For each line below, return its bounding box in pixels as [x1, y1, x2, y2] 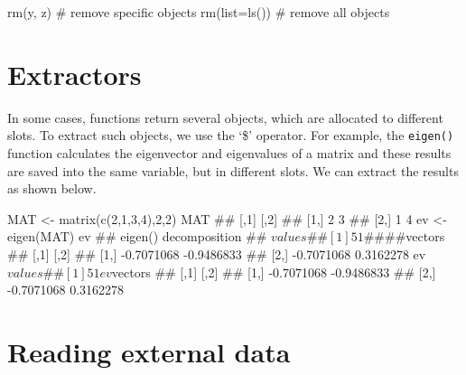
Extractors [7, 55, 142, 92]
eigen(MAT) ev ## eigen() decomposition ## [7, 227, 267, 246]
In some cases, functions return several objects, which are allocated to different [7, 108, 443, 127]
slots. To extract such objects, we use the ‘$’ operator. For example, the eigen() [7, 126, 454, 145]
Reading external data [7, 333, 291, 370]
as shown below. [7, 179, 97, 198]
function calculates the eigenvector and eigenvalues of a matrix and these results [7, 143, 452, 162]
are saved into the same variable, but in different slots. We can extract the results [7, 161, 459, 180]
